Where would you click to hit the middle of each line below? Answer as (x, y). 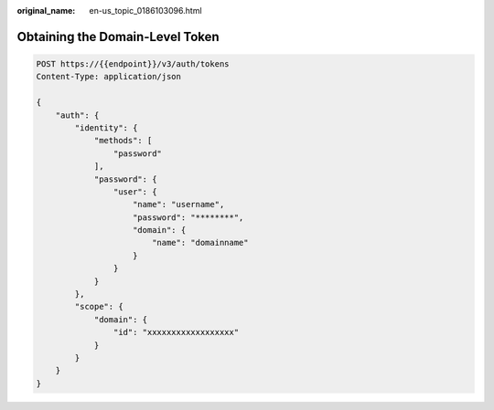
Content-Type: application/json (109, 77)
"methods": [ (123, 141)
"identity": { (106, 127)
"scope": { (99, 307)
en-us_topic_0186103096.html (145, 11)
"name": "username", (179, 205)
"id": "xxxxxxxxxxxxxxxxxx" (176, 332)
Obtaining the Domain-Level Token (118, 37)
